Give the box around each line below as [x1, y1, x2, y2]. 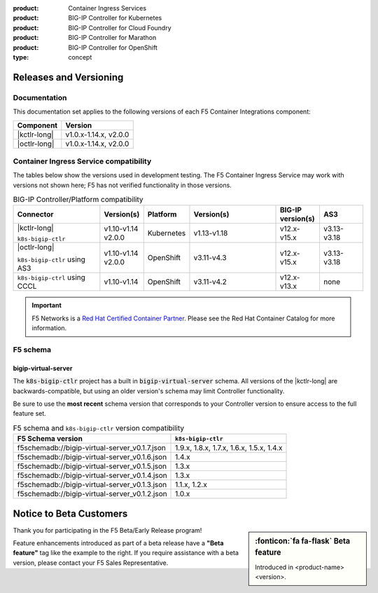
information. [31, 324, 67, 332]
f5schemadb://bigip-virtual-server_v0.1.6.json [17, 452, 167, 462]
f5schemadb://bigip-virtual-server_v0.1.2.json [17, 489, 167, 499]
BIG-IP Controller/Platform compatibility [13, 195, 143, 205]
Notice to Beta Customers [13, 507, 128, 519]
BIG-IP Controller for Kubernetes [68, 14, 162, 22]
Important [31, 301, 62, 310]
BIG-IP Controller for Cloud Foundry [68, 23, 171, 32]
